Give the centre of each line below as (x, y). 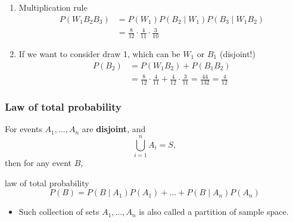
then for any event (38, 162)
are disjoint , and (114, 129)
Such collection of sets (59, 212)
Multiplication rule (53, 7)
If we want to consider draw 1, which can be (99, 54)
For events (24, 129)
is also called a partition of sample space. (214, 212)
